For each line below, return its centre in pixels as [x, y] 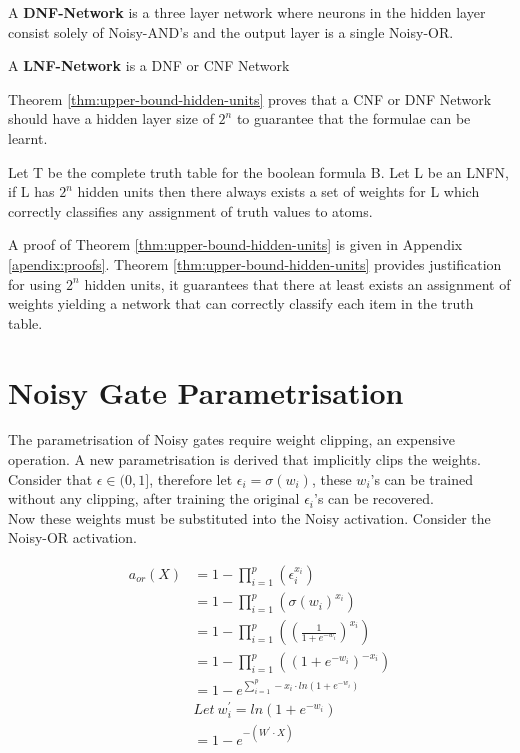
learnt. [28, 137]
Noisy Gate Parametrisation [206, 391]
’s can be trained [421, 478]
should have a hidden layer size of [111, 118]
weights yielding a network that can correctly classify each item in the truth [241, 303]
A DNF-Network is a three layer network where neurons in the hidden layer [247, 12]
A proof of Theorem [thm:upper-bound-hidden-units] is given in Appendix [235, 244]
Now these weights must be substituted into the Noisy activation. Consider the [249, 517]
